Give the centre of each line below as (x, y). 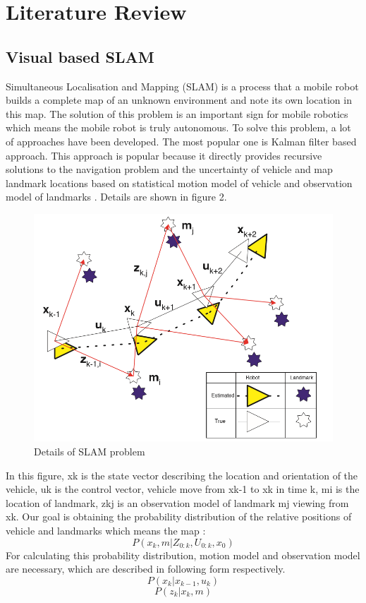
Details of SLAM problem (90, 452)
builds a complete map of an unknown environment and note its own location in (179, 100)
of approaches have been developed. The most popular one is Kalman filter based (181, 141)
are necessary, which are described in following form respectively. (146, 569)
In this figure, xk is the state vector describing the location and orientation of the (182, 475)
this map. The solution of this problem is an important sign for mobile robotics (177, 113)
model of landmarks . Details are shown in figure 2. (116, 197)
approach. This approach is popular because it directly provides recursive (164, 155)
